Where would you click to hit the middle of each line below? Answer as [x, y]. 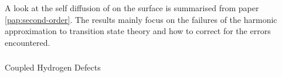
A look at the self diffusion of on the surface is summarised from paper [132, 7]
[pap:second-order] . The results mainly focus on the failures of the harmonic [141, 19]
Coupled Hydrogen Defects [53, 67]
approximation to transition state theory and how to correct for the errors [138, 31]
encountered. [28, 42]
